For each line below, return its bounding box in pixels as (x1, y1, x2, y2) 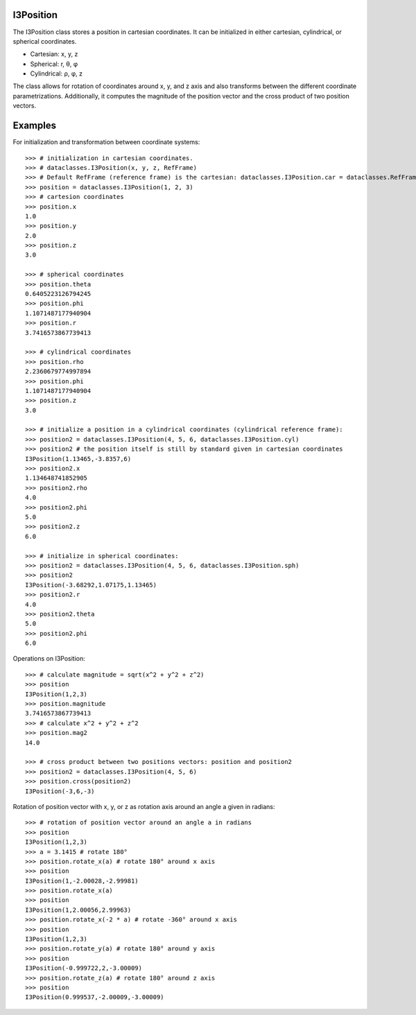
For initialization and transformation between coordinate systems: (12, 138, 200, 146)
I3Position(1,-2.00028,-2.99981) (25, 877, 139, 885)
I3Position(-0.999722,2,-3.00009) (25, 964, 142, 972)
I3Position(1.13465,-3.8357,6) (25, 455, 132, 462)
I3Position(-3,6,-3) (25, 787, 95, 795)
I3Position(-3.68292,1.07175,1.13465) (25, 581, 157, 589)
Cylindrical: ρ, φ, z (30, 69, 83, 78)
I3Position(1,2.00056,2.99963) (25, 905, 132, 914)
